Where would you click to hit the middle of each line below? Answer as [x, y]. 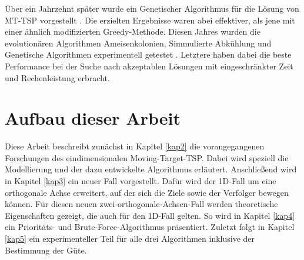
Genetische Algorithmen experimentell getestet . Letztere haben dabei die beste [148, 54]
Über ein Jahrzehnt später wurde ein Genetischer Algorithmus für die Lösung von [152, 8]
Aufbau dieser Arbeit [93, 118]
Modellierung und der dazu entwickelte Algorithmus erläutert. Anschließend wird [151, 169]
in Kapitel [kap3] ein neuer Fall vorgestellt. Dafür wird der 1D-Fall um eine [141, 181]
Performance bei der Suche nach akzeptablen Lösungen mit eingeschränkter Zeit [149, 66]
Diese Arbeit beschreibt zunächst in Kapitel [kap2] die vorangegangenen [135, 146]
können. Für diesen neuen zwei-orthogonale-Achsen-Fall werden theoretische [141, 204]
